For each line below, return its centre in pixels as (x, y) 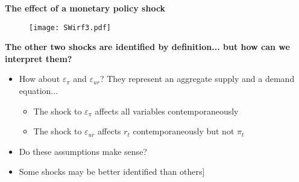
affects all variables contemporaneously (167, 111)
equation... (38, 91)
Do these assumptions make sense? (83, 151)
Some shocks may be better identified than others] (112, 171)
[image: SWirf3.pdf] (70, 27)
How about (39, 79)
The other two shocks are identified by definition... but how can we (147, 47)
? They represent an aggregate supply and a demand (197, 79)
